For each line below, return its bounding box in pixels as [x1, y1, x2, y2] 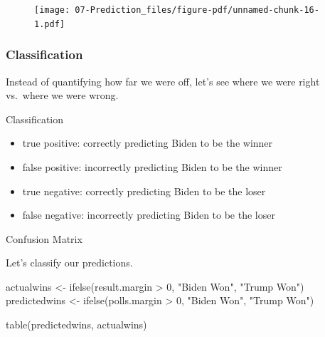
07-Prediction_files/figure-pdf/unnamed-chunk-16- [75, 5, 319, 15]
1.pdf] [34, 19, 65, 29]
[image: [34, 5, 70, 15]
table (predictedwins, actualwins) [6, 317, 147, 332]
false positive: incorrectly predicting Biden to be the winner [22, 159, 282, 174]
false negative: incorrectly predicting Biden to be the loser [22, 207, 275, 222]
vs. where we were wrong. [6, 88, 119, 103]
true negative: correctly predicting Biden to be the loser [22, 183, 266, 198]
